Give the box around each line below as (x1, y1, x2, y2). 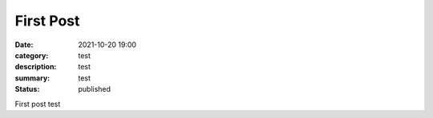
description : (14, 62, 57, 72)
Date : (14, 40, 34, 49)
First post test (14, 99, 61, 108)
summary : (14, 73, 51, 83)
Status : (14, 85, 40, 94)
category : (14, 50, 49, 60)
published (78, 85, 111, 94)
